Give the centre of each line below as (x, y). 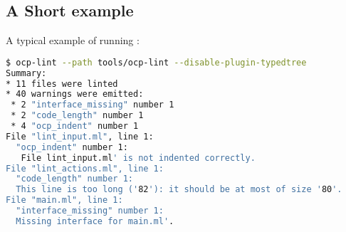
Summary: (26, 73)
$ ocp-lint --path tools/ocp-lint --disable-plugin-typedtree (156, 62)
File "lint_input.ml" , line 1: (80, 136)
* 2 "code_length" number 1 (77, 116)
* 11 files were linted (62, 84)
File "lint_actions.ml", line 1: (85, 168)
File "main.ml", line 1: (64, 200)
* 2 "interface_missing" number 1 (93, 105)
